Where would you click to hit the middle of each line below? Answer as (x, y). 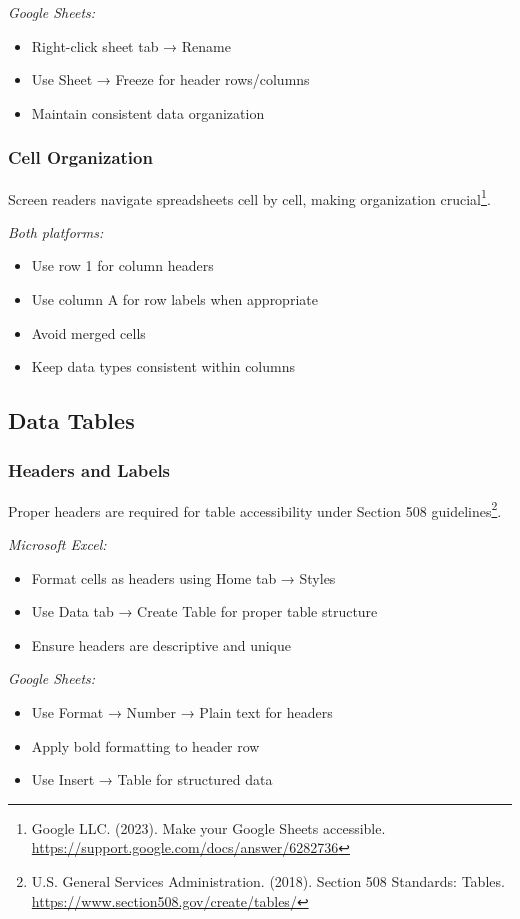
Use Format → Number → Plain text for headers (182, 712)
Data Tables (71, 420)
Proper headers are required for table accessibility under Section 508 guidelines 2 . (255, 509)
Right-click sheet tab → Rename (131, 45)
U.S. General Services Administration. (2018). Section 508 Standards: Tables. (268, 881)
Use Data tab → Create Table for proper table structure (204, 611)
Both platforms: (56, 231)
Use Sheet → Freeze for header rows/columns (170, 79)
